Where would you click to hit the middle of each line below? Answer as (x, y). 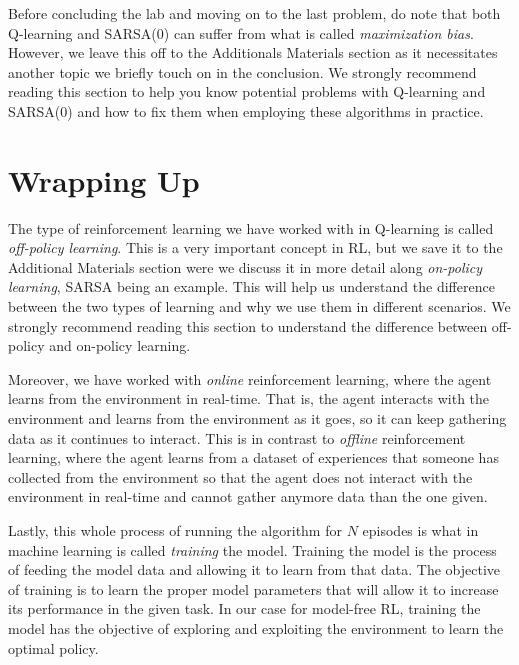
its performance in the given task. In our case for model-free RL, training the (244, 608)
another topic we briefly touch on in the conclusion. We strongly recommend (242, 71)
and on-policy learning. (120, 345)
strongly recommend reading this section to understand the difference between (248, 325)
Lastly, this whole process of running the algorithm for (175, 530)
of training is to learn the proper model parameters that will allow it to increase (253, 588)
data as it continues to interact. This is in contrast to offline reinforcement (237, 437)
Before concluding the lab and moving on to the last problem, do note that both (254, 13)
